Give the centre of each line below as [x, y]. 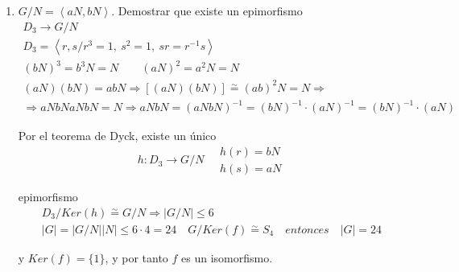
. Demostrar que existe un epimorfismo [207, 10]
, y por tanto [136, 257]
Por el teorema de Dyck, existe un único [117, 136]
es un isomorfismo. [227, 257]
